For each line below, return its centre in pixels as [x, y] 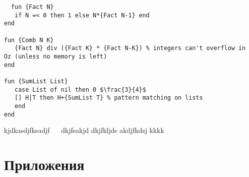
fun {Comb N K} [29, 40]
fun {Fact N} [32, 7]
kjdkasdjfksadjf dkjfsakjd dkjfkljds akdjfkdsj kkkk [84, 130]
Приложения [44, 164]
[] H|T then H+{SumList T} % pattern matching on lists [109, 98]
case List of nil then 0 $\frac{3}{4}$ [80, 89]
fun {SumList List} [36, 81]
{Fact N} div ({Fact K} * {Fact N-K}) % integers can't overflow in [130, 48]
